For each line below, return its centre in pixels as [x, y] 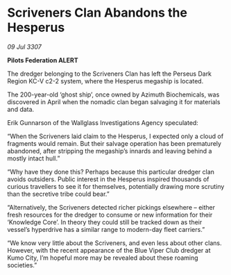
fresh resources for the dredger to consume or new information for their [110, 215]
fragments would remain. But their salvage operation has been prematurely [114, 143]
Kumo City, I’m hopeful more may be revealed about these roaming [103, 258]
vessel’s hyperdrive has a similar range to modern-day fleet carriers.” [106, 229]
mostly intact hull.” [34, 158]
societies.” [22, 265]
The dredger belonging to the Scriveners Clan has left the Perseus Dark [110, 74]
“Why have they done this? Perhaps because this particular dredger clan [111, 172]
